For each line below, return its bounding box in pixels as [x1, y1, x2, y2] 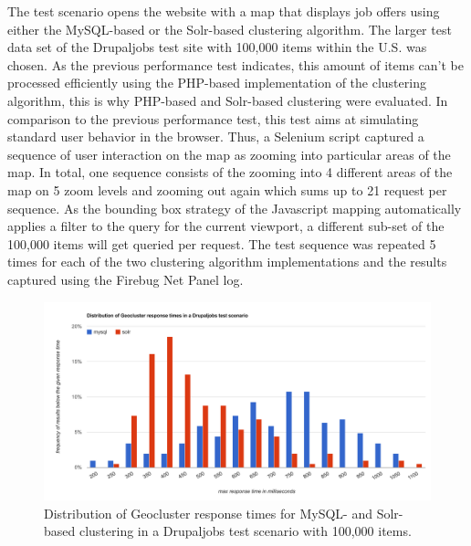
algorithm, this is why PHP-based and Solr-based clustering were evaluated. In [7, 90, 448, 110]
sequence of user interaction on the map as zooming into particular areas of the [7, 144, 451, 163]
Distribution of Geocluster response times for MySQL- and [44, 503, 372, 522]
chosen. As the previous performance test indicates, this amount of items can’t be [7, 55, 464, 74]
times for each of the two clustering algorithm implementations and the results [7, 252, 447, 271]
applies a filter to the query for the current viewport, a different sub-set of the [7, 216, 445, 236]
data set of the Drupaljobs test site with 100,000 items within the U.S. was [7, 37, 427, 57]
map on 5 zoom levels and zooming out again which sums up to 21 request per [7, 180, 447, 199]
